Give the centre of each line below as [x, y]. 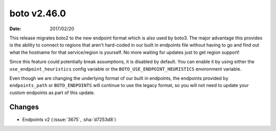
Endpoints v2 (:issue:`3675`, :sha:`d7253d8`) [69, 119]
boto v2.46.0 [38, 13]
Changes [24, 107]
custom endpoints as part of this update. [52, 93]
